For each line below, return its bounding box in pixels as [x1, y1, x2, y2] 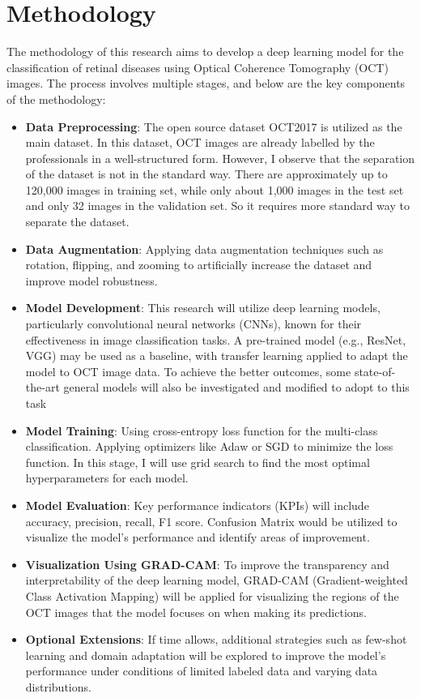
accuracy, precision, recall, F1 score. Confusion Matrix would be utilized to [25, 512, 398, 529]
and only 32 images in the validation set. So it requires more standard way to [25, 197, 410, 214]
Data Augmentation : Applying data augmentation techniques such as [25, 240, 384, 257]
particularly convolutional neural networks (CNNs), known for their [25, 315, 362, 332]
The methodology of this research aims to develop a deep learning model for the [6, 43, 404, 60]
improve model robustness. [25, 272, 158, 289]
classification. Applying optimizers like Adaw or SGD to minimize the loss [25, 438, 393, 455]
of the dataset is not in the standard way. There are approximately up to [25, 165, 388, 182]
